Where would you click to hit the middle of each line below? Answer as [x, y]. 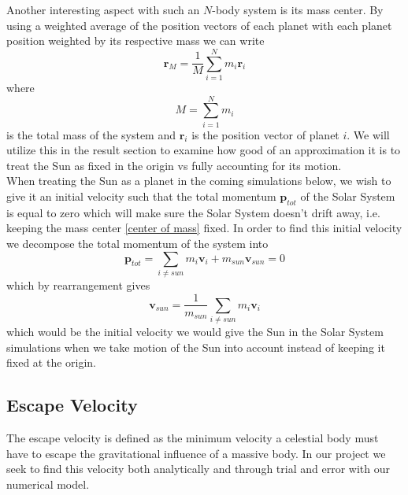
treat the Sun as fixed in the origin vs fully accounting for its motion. [174, 165]
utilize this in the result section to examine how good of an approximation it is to [204, 150]
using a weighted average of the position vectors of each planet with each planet [199, 25]
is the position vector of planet [265, 134]
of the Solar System [348, 196]
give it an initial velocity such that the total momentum [141, 196]
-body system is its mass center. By [298, 9]
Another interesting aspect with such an [103, 9]
